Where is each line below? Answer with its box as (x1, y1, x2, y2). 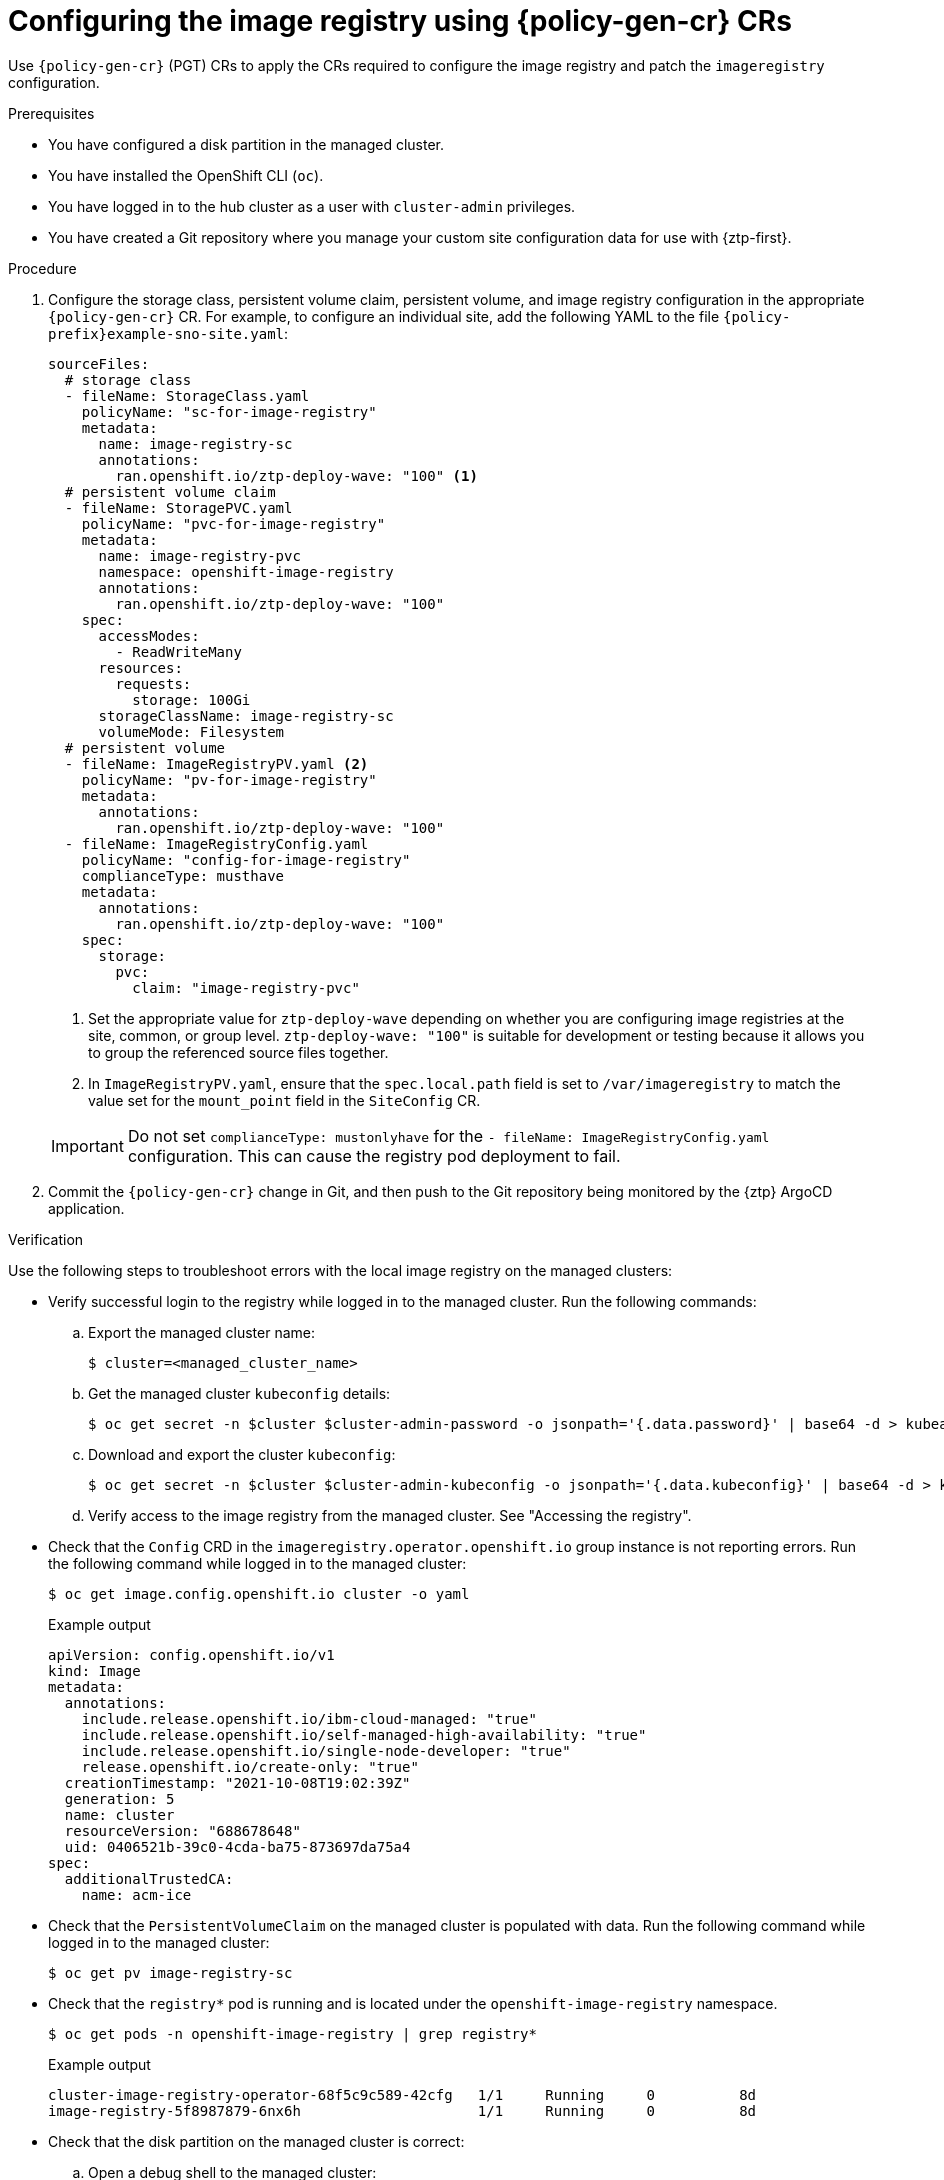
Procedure (8, 259, 77, 277)
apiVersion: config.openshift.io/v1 (48, 1646, 335, 1663)
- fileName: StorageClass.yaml (64, 387, 310, 404)
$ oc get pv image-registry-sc (48, 1964, 293, 1981)
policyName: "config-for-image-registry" (81, 851, 411, 868)
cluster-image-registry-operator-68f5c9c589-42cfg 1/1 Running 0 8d (48, 2086, 757, 2103)
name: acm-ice (81, 1886, 192, 1903)
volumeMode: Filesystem (98, 723, 285, 740)
